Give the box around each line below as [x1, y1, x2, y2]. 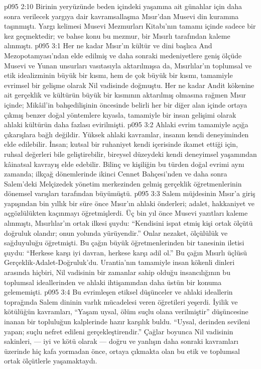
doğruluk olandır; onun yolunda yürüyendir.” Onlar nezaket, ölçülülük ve [4, 227, 228, 238]
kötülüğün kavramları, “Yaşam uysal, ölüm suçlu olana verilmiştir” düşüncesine [4, 306, 248, 317]
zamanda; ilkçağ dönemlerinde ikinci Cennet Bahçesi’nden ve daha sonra [4, 168, 227, 179]
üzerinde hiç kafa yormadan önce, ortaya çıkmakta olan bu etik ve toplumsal [4, 345, 240, 356]
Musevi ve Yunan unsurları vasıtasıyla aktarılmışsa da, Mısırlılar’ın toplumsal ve [4, 60, 252, 70]
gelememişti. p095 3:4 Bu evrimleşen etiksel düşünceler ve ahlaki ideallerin [4, 287, 233, 297]
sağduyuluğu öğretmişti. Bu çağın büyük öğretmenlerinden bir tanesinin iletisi [4, 237, 244, 248]
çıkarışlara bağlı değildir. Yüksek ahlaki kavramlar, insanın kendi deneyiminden [4, 129, 249, 139]
